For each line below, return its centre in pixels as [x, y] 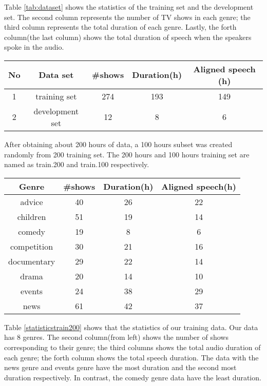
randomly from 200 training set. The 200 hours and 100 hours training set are [127, 154]
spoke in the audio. [34, 47]
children [32, 216]
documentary [32, 261]
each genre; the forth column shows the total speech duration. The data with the [131, 357]
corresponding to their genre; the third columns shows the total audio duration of [132, 347]
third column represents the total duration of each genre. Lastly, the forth [120, 27]
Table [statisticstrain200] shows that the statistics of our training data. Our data [131, 327]
